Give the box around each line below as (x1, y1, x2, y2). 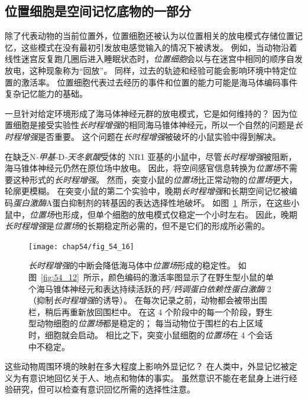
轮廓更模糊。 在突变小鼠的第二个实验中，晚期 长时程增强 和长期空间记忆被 (5, 185, 289, 197)
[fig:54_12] (41, 270, 79, 283)
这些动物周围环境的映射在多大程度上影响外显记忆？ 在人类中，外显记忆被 (5, 360, 289, 372)
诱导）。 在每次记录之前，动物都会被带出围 (102, 294, 267, 306)
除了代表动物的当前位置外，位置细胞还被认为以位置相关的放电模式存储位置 (5, 30, 294, 42)
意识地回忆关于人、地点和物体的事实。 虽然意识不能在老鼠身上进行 (29, 371, 289, 384)
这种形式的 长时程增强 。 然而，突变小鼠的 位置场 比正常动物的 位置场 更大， (12, 173, 297, 185)
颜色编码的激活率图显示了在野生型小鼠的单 (108, 270, 274, 283)
